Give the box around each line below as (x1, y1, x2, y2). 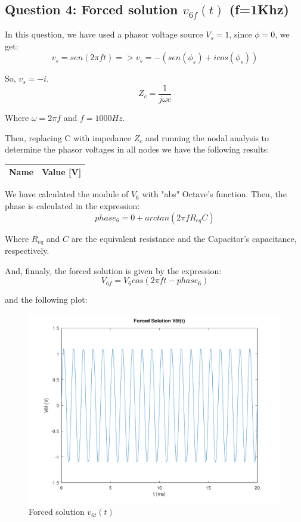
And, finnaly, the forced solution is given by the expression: (5, 264, 222, 276)
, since (229, 28, 252, 41)
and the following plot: (5, 293, 88, 306)
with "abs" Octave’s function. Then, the (142, 188, 287, 200)
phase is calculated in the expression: (5, 200, 140, 212)
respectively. (5, 244, 49, 257)
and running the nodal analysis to (145, 131, 269, 144)
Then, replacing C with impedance (5, 131, 131, 144)
